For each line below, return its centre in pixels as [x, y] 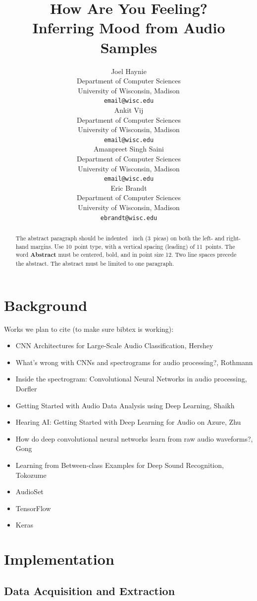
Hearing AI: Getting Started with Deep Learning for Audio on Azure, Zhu [128, 422]
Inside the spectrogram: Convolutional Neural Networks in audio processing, [131, 379]
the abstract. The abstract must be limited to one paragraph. [95, 263]
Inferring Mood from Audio [129, 28]
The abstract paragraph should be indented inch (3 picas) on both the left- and [120, 238]
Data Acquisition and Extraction [90, 590]
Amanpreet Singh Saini [128, 149]
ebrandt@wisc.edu [129, 218]
